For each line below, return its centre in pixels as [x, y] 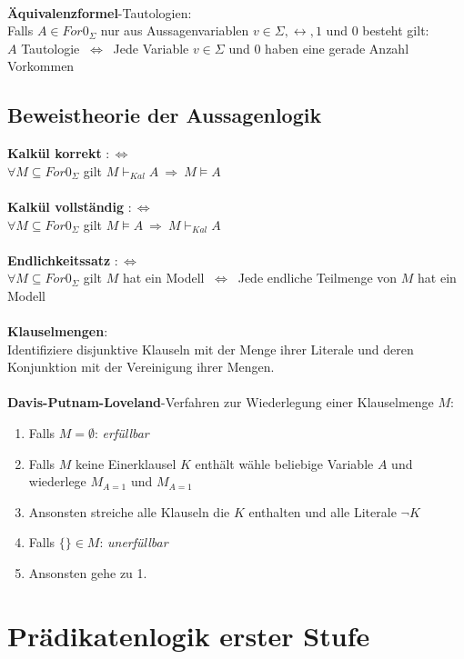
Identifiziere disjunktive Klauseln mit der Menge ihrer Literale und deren [211, 349]
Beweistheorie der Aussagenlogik [165, 115]
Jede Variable [151, 48]
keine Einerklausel [126, 463]
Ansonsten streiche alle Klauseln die [129, 511]
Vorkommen [41, 66]
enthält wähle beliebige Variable [284, 463]
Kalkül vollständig [66, 206]
